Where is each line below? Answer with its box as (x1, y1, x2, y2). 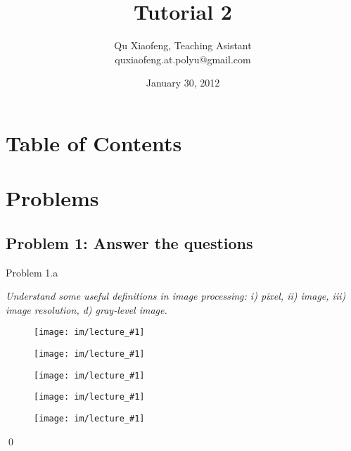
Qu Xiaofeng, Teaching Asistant (114, 38, 252, 53)
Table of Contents (6, 128, 182, 157)
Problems (6, 184, 99, 212)
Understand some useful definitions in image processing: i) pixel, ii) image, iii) (6, 288, 346, 303)
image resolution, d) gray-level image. (6, 302, 167, 317)
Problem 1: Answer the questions (6, 231, 253, 253)
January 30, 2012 (146, 75, 220, 90)
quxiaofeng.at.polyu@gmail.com (115, 51, 251, 66)
